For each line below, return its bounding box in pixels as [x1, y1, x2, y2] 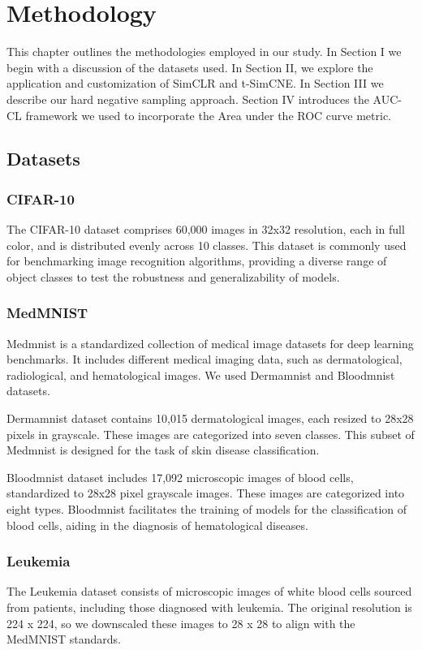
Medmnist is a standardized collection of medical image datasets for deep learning [6, 334, 414, 351]
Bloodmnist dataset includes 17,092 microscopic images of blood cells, [6, 468, 354, 485]
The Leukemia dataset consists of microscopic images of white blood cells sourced [6, 583, 412, 600]
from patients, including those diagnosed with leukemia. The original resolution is [6, 599, 412, 616]
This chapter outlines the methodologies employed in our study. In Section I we [6, 43, 402, 60]
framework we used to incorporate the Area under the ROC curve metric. [25, 106, 392, 123]
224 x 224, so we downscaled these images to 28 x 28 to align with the [6, 614, 355, 631]
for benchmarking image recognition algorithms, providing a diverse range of [6, 252, 387, 269]
